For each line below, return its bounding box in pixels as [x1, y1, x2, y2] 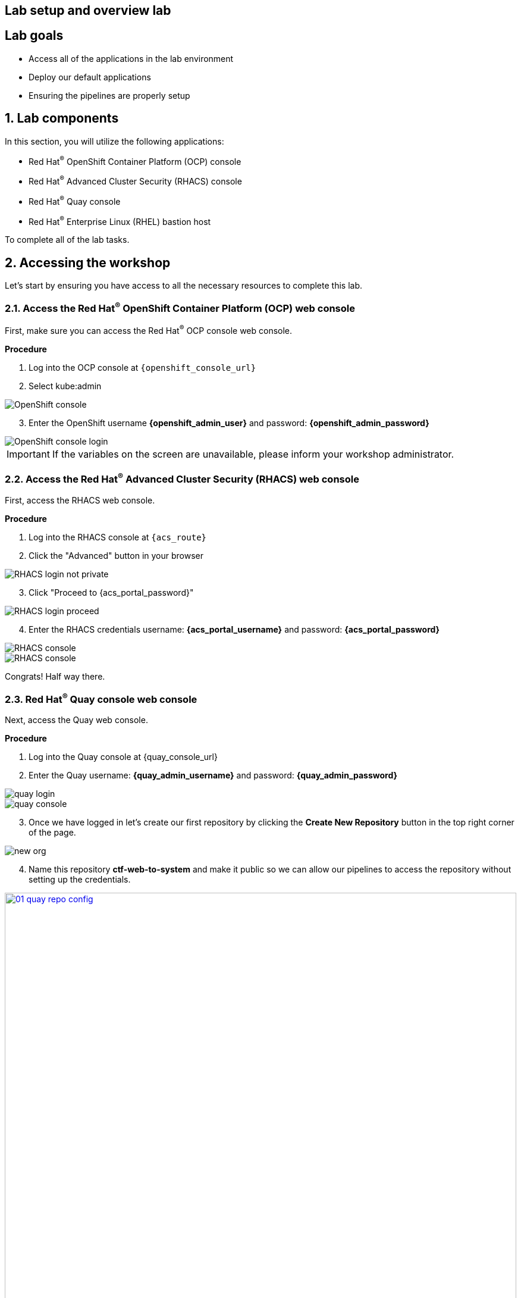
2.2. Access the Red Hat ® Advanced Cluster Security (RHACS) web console [5, 471, 359, 486]
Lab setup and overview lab [5, 3, 171, 18]
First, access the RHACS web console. [5, 495, 155, 506]
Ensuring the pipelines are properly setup [29, 90, 190, 101]
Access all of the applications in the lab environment [29, 53, 234, 64]
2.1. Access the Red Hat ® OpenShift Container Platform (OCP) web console [5, 300, 355, 314]
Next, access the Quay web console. [5, 715, 148, 725]
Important [7, 448, 50, 461]
